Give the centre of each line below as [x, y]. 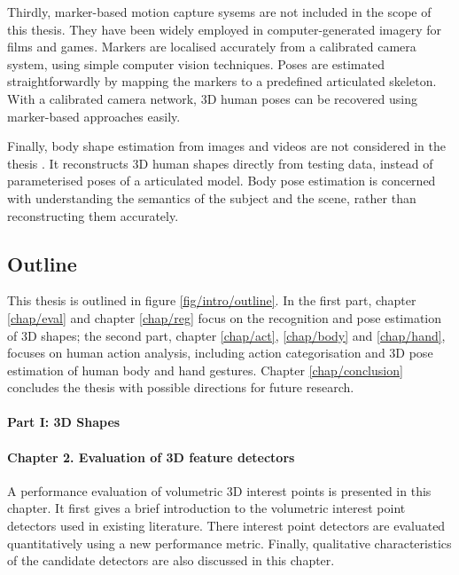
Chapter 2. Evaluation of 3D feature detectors [151, 457]
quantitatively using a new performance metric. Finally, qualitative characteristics [229, 543]
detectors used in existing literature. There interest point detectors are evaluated [226, 526]
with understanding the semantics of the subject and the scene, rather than [212, 197]
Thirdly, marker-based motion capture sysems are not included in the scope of [219, 12]
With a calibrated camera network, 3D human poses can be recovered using [212, 98]
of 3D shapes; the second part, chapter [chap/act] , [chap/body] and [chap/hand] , [226, 335]
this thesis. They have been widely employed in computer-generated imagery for [224, 29]
